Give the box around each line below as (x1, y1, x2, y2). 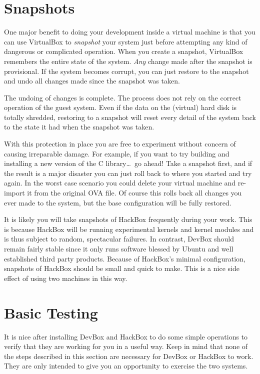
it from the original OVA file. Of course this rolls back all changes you (27, 187, 242, 198)
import (4, 187, 25, 198)
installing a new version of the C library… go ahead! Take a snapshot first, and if (4, 158, 252, 168)
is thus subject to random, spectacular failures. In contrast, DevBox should (4, 233, 234, 244)
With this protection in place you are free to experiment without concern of (4, 138, 236, 149)
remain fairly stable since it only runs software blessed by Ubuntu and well (4, 243, 233, 253)
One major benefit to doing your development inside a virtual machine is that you (4, 26, 255, 37)
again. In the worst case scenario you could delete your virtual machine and (4, 177, 236, 188)
